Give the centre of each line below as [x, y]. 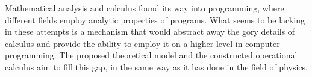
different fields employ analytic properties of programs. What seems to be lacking [155, 20]
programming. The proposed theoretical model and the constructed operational [151, 55]
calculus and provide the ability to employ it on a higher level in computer [142, 43]
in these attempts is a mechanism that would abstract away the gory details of [150, 32]
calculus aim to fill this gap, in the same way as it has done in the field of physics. [156, 66]
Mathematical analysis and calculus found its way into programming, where [145, 8]
